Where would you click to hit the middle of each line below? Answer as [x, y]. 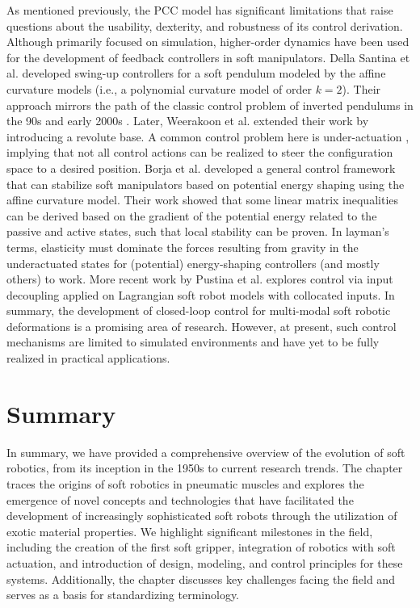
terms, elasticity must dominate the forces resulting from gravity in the [183, 247]
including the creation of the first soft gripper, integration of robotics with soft [201, 547]
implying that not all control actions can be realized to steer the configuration [200, 152]
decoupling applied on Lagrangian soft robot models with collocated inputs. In [201, 294]
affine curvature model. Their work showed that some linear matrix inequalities [203, 200]
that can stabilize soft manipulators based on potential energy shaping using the [206, 184]
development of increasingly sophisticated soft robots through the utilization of [202, 516]
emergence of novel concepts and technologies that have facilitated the [180, 499]
